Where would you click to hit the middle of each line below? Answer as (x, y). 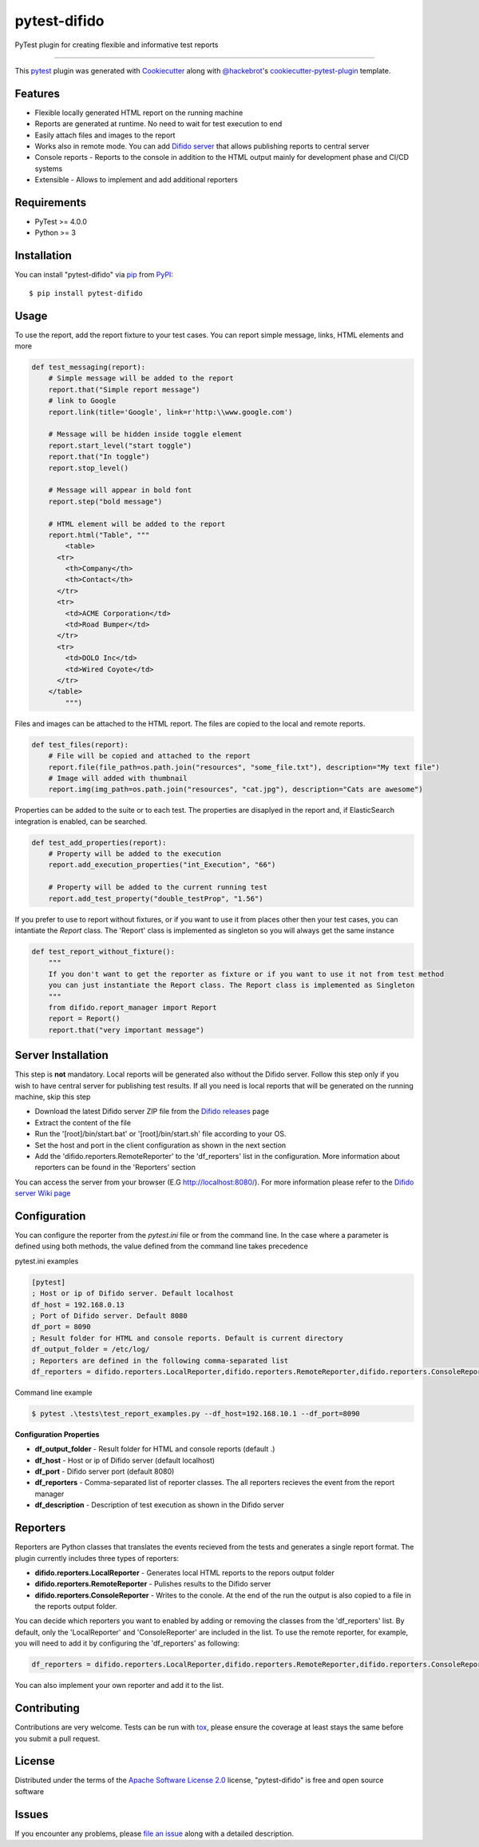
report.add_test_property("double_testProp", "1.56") (156, 898)
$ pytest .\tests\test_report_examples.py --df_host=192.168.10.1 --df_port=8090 (196, 1413)
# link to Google (82, 401)
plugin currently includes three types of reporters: (97, 1558)
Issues (32, 1814)
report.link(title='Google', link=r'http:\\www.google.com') (170, 412)
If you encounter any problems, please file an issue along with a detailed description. (154, 1833)
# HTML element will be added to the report (137, 524)
